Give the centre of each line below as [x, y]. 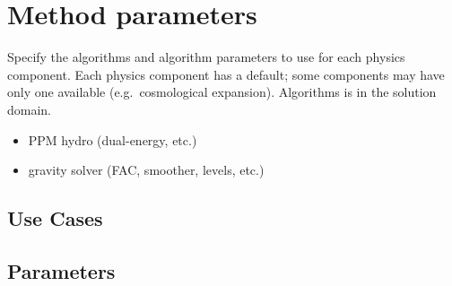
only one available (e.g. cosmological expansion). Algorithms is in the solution [222, 92]
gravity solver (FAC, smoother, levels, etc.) [146, 170]
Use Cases [55, 218]
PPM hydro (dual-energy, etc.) [113, 139]
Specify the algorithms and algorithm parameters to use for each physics [206, 57]
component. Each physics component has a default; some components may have [226, 74]
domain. [30, 109]
